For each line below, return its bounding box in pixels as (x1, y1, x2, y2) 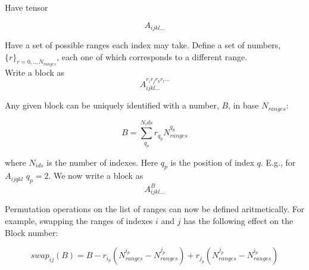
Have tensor (5, 1, 48, 13)
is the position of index (170, 156, 255, 168)
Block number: (5, 226, 58, 238)
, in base (228, 99, 259, 111)
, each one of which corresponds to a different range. (57, 50, 248, 63)
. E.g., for (260, 156, 296, 168)
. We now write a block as (48, 169, 143, 182)
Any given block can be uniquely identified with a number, (5, 99, 219, 111)
